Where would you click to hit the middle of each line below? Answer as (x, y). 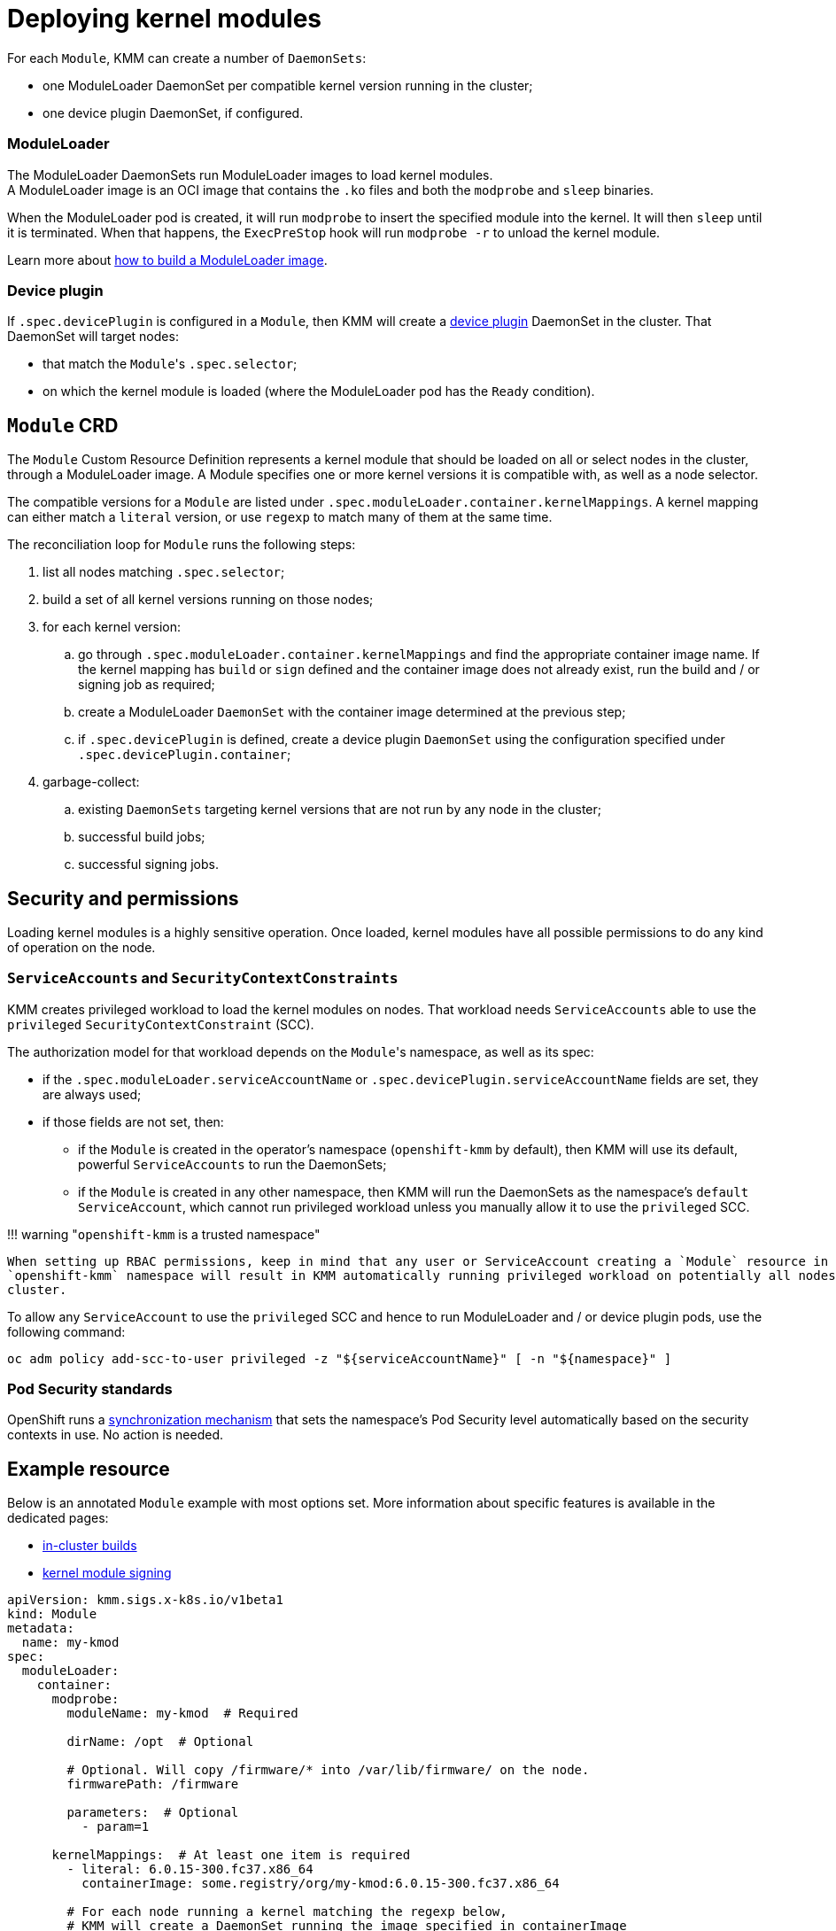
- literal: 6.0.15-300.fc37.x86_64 (190, 1869)
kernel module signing (107, 1573)
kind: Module (52, 1614)
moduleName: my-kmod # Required (182, 1714)
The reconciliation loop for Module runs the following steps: (182, 545)
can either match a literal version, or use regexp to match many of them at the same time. (280, 517)
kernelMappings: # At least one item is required (231, 1855)
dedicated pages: (58, 1518)
